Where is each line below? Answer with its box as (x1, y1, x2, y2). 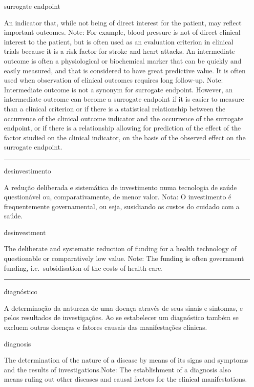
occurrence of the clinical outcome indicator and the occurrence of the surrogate (4, 113, 244, 123)
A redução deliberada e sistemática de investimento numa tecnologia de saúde (4, 182, 237, 192)
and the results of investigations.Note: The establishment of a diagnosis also (4, 364, 231, 374)
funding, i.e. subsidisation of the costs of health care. (4, 262, 163, 273)
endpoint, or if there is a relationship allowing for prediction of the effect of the (4, 123, 241, 133)
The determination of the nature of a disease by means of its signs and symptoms (4, 355, 248, 365)
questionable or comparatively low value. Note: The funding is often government (4, 253, 244, 263)
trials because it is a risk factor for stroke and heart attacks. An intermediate (4, 46, 235, 56)
